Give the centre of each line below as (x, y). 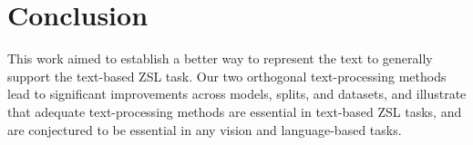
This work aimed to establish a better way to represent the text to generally (220, 58)
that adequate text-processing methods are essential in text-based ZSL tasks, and (235, 111)
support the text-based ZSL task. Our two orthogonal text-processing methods (227, 76)
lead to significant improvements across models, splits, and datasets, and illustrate (237, 94)
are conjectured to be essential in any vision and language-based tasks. (205, 129)
